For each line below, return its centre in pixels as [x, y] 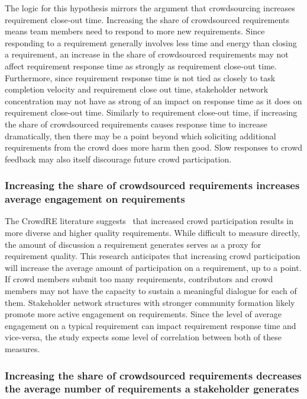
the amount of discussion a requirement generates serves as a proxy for [133, 244]
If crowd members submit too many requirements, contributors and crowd [139, 279]
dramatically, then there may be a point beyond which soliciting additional [140, 135]
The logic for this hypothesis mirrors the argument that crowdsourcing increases [150, 8]
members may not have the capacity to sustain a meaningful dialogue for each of [151, 291]
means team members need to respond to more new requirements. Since [135, 31]
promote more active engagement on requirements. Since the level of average [143, 314]
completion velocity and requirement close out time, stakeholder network [137, 89]
